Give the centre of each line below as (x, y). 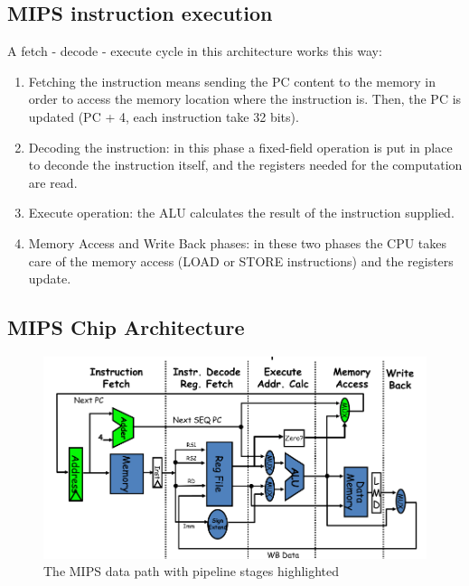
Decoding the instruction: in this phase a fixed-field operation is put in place (240, 147)
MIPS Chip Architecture (126, 327)
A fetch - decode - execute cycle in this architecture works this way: (195, 51)
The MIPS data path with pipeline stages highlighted (192, 571)
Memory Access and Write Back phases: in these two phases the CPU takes (238, 242)
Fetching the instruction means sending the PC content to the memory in (232, 81)
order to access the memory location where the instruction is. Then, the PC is (245, 99)
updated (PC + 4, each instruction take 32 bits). (164, 116)
